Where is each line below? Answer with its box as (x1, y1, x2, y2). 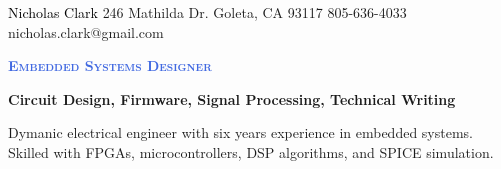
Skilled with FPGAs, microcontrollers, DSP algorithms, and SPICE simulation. (8, 141, 494, 162)
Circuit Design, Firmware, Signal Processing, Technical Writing (8, 88, 456, 109)
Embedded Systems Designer (8, 55, 212, 76)
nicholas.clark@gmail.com (8, 21, 164, 42)
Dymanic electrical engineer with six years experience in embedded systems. (8, 122, 474, 143)
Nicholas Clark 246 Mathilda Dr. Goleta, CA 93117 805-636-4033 (8, 2, 407, 22)
